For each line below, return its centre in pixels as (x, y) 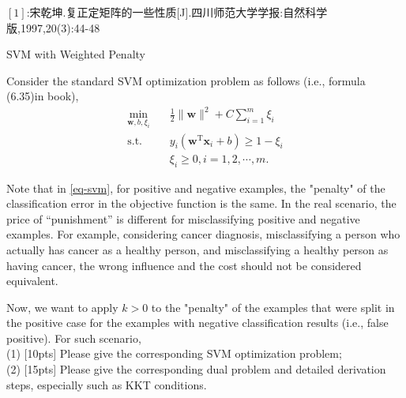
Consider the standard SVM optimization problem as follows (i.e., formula (186, 80)
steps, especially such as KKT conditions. (107, 384)
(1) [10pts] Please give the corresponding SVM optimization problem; (174, 353)
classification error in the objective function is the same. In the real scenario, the (201, 203)
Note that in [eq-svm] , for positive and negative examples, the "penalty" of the (196, 188)
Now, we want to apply (62, 307)
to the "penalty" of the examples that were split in (273, 307)
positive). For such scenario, (74, 338)
